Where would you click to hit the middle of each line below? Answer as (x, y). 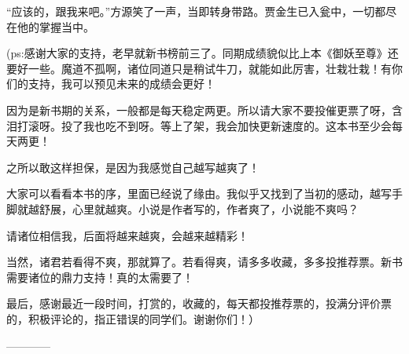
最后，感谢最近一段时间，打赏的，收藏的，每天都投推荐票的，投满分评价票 (199, 303)
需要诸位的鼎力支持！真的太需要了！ (100, 277)
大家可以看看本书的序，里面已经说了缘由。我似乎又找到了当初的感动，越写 (199, 193)
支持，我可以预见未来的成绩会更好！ (122, 84)
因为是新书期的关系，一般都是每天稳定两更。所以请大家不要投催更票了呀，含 (204, 109)
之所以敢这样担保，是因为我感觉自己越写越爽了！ (133, 167)
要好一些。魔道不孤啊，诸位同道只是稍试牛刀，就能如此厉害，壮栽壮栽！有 (199, 68)
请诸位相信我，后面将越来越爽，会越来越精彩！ (127, 235)
